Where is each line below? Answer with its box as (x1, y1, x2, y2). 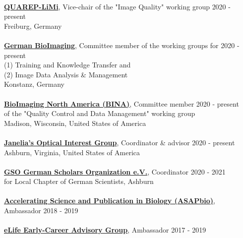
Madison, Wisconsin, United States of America (4, 118, 146, 128)
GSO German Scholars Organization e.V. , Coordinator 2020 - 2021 (4, 166, 226, 177)
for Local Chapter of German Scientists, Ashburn (4, 176, 154, 186)
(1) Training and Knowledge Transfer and (4, 59, 131, 70)
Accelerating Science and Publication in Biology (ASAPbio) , (4, 195, 215, 206)
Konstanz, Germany (4, 79, 64, 89)
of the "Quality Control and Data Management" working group (4, 108, 195, 119)
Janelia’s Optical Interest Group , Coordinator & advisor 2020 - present (4, 137, 235, 147)
